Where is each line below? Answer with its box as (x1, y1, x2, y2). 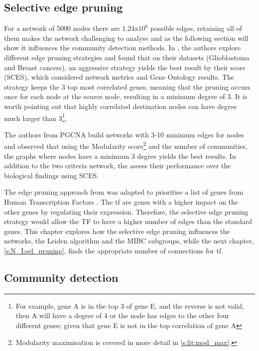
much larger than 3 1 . (4, 111, 67, 123)
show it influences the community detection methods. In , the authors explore (4, 42, 241, 53)
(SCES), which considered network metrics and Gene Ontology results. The (4, 72, 234, 82)
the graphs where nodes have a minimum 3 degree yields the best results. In (4, 150, 236, 161)
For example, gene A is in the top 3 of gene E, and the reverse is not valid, (15, 300, 244, 311)
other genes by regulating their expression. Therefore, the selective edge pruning (4, 206, 249, 217)
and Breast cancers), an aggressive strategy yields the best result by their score (4, 62, 246, 72)
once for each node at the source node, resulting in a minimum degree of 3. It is (4, 91, 248, 102)
